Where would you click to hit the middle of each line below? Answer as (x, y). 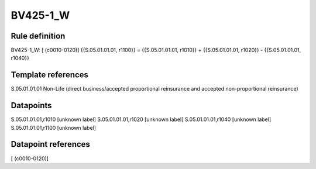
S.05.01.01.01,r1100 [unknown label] (54, 127)
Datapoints (31, 106)
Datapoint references (51, 144)
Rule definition (38, 36)
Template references (50, 75)
